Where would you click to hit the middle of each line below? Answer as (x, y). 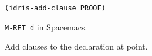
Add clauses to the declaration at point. (76, 46)
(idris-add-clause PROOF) (55, 8)
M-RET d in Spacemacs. (46, 27)
